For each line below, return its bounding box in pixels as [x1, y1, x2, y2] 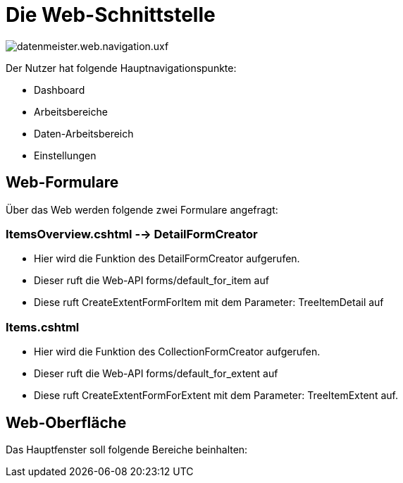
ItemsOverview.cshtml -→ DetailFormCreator [6, 226, 258, 241]
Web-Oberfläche [6, 413, 127, 432]
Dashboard [34, 83, 85, 96]
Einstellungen [34, 149, 97, 161]
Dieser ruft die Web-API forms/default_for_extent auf [34, 367, 278, 380]
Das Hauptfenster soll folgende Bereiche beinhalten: [6, 443, 248, 456]
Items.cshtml [6, 319, 80, 334]
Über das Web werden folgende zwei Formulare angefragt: [6, 203, 278, 216]
